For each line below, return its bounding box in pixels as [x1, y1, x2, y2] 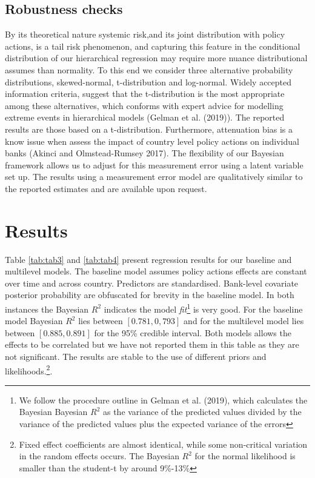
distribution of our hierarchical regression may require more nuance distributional [5, 51, 308, 64]
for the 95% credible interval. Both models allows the [94, 326, 291, 339]
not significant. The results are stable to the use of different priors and [5, 350, 267, 363]
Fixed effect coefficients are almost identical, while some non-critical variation [19, 437, 308, 450]
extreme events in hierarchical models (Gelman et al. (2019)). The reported [5, 111, 285, 124]
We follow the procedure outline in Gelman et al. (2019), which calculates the [19, 393, 308, 406]
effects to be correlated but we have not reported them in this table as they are [5, 338, 299, 351]
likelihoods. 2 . [5, 362, 53, 377]
